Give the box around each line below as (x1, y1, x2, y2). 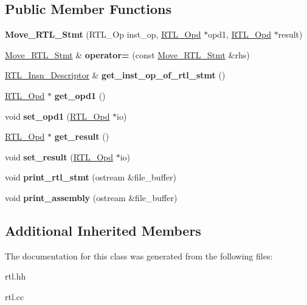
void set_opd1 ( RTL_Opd (5, 109, 110, 122)
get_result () (54, 130, 109, 143)
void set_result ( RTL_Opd (5, 150, 114, 163)
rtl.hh (5, 270, 26, 283)
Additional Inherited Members (5, 221, 201, 239)
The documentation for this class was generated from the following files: (5, 249, 273, 262)
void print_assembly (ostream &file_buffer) (5, 191, 178, 204)
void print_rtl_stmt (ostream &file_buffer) (5, 171, 176, 183)
